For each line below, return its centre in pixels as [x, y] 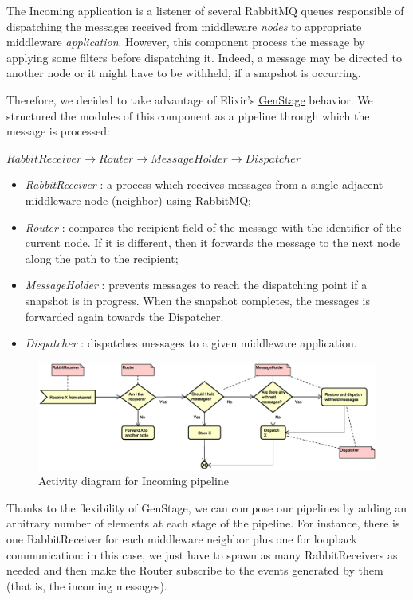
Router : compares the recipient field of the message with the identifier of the [213, 227]
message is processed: [58, 131]
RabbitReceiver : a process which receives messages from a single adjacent [204, 184]
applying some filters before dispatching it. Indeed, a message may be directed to [204, 57]
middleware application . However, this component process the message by [186, 42]
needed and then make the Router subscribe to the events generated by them [195, 570]
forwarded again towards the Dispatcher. [124, 316]
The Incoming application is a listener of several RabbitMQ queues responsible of [205, 10]
